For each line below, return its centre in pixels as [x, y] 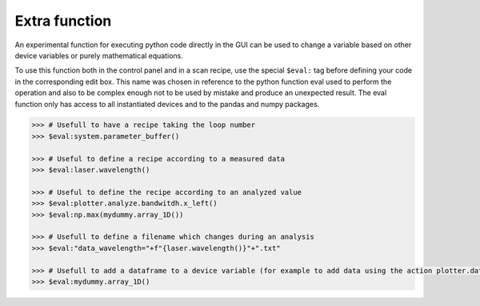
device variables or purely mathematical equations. [99, 55]
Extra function [63, 21]
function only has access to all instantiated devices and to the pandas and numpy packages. [167, 104]
